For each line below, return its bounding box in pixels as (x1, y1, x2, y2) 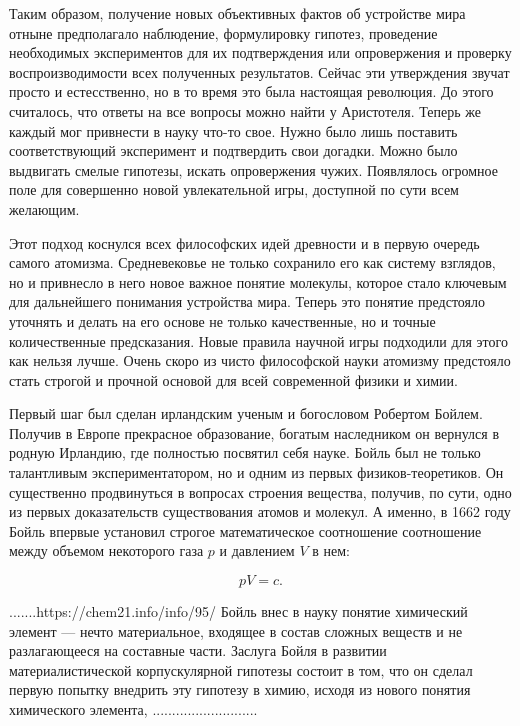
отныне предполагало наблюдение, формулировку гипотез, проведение (9, 22, 438, 43)
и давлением (219, 540, 295, 561)
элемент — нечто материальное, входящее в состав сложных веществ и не (9, 620, 463, 641)
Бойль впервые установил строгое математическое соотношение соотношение (9, 520, 482, 541)
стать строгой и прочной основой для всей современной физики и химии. (9, 369, 458, 390)
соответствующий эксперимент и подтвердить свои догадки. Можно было (9, 140, 458, 161)
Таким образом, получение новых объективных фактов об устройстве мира (9, 3, 466, 23)
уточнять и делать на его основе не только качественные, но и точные (9, 310, 436, 331)
